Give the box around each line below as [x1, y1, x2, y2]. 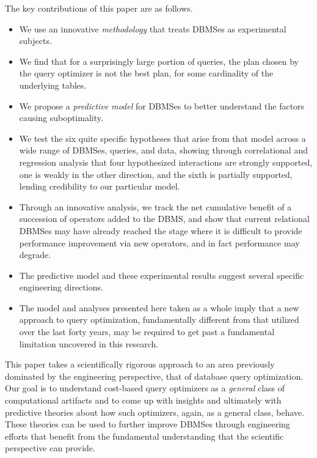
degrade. [19, 248, 51, 261]
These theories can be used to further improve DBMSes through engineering [5, 418, 290, 430]
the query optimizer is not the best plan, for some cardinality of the [19, 67, 274, 79]
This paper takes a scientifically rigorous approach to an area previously [5, 358, 275, 371]
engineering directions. [19, 281, 103, 294]
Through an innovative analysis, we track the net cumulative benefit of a [19, 200, 292, 213]
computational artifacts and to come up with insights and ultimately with [5, 394, 282, 407]
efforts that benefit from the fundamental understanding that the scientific [5, 429, 284, 442]
